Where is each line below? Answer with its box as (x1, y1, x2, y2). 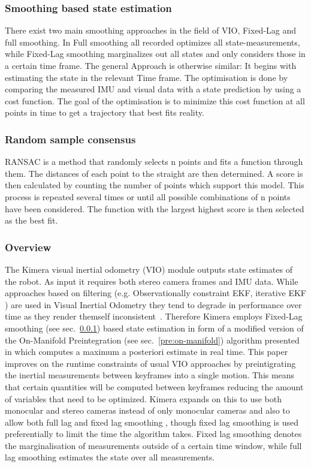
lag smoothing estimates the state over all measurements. (5, 451, 215, 463)
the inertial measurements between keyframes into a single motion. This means (5, 369, 295, 381)
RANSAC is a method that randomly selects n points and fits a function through (5, 155, 303, 168)
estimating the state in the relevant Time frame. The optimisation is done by (5, 71, 288, 83)
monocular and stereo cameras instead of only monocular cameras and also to (5, 404, 290, 417)
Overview (5, 239, 52, 254)
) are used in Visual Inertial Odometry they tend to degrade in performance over (5, 298, 302, 311)
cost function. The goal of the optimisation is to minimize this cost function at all (5, 94, 305, 107)
